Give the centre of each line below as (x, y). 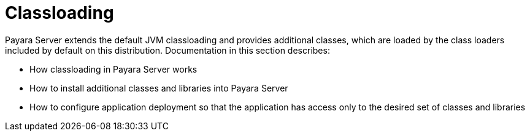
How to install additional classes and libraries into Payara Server (159, 88)
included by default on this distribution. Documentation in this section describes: (167, 50)
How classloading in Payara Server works (113, 69)
